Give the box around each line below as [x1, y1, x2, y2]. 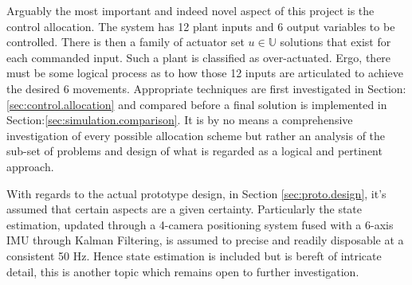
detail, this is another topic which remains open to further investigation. [6, 263, 359, 279]
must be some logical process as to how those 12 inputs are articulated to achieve [6, 64, 403, 81]
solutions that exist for [280, 33, 391, 50]
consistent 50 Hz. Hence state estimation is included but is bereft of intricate [6, 247, 382, 264]
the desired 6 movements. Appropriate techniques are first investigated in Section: [6, 80, 406, 96]
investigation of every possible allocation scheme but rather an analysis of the [6, 127, 386, 143]
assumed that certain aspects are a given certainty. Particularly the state [6, 201, 363, 217]
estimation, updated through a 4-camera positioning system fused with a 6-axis [6, 216, 394, 232]
